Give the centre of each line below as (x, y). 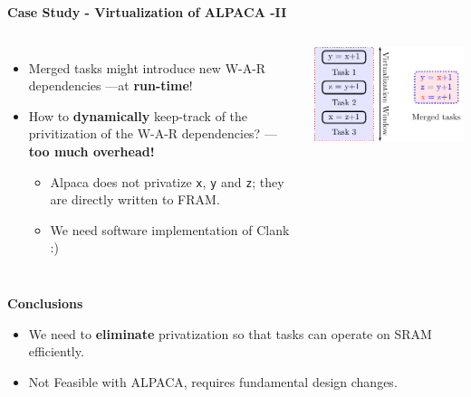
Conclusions (45, 303)
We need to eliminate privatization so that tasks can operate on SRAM (230, 333)
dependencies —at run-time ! (111, 85)
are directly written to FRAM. (135, 199)
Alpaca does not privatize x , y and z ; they (167, 181)
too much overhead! (91, 151)
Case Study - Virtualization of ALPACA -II (147, 12)
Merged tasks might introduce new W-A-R (147, 67)
